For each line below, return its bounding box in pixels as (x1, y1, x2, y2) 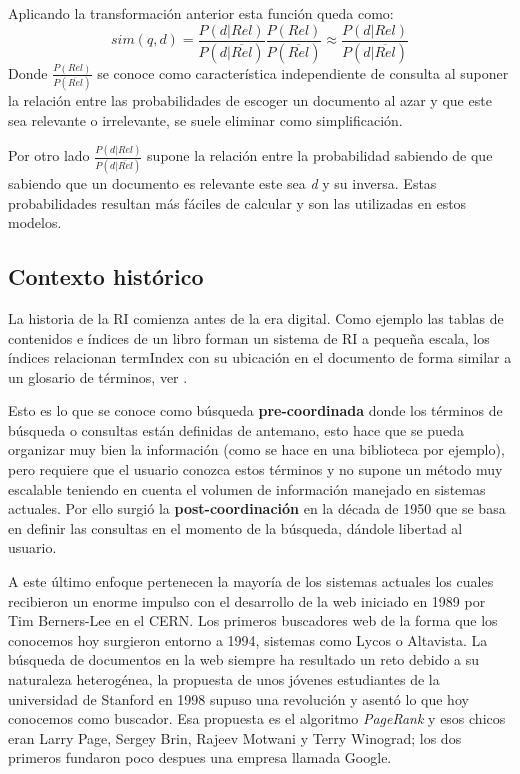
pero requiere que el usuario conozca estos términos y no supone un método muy (8, 459, 503, 480)
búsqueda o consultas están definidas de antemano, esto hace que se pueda (8, 419, 464, 440)
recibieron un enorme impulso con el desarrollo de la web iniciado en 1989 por (8, 590, 486, 611)
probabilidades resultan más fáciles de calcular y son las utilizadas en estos (8, 192, 467, 213)
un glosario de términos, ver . (8, 366, 188, 387)
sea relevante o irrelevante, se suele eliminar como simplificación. (8, 109, 403, 130)
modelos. (8, 212, 62, 233)
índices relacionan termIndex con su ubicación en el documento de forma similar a (8, 347, 512, 368)
